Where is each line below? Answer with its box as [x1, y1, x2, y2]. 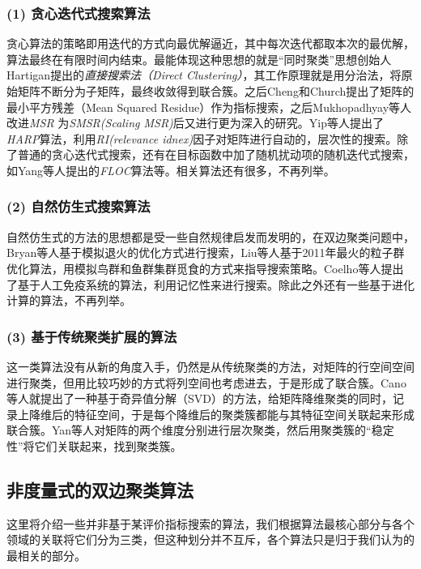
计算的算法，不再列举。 [6, 292, 131, 309]
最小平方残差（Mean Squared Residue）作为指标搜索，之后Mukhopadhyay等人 [6, 98, 412, 115]
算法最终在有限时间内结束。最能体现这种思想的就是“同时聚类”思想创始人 [6, 50, 392, 67]
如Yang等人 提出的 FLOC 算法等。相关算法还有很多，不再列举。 [6, 161, 335, 178]
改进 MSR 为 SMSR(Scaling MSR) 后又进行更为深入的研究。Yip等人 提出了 [6, 114, 385, 131]
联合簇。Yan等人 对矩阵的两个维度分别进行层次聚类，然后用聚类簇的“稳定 [6, 421, 394, 439]
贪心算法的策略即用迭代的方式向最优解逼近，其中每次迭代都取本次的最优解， [6, 35, 415, 52]
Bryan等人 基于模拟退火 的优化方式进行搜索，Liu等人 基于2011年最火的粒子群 [6, 244, 405, 261]
